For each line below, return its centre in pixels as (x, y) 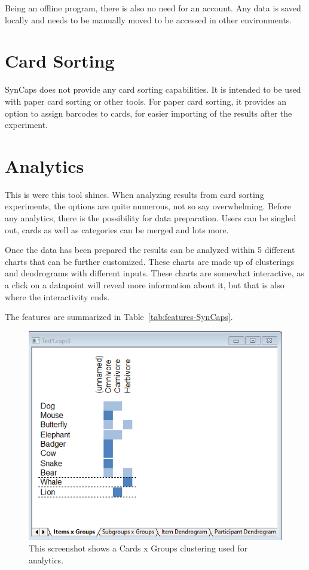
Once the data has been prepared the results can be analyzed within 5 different (150, 250)
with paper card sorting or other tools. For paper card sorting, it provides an (146, 101)
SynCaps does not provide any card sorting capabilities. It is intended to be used (153, 89)
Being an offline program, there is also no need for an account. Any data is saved (153, 8)
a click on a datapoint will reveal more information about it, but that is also (145, 284)
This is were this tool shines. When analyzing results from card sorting (134, 194)
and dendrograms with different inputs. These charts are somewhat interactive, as (154, 273)
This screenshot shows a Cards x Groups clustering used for (138, 548)
